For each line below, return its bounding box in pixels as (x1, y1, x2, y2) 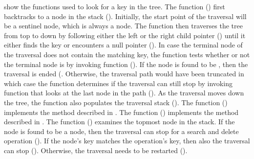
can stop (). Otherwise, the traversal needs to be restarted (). (4, 145, 188, 155)
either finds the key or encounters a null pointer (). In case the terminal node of (4, 40, 243, 50)
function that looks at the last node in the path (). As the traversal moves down (4, 88, 244, 98)
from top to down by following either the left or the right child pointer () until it (4, 30, 246, 40)
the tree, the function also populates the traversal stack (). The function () (4, 97, 228, 107)
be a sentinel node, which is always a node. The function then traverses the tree (4, 21, 243, 31)
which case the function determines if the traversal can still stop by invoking (4, 78, 233, 88)
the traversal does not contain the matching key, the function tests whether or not (4, 49, 250, 59)
